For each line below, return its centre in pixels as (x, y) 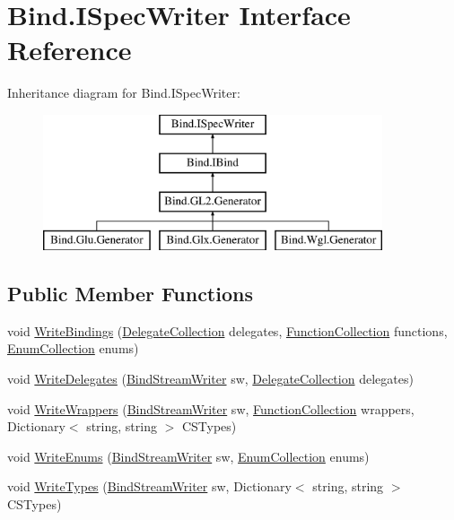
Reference (70, 50)
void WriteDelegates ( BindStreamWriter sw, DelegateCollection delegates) (210, 379)
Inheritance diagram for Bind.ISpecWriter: (124, 93)
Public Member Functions (130, 294)
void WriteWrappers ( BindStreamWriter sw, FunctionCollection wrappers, (211, 408)
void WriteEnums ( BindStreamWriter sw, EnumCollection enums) (188, 456)
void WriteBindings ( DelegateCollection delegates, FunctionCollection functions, (227, 330)
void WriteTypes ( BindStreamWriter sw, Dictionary (149, 486)
